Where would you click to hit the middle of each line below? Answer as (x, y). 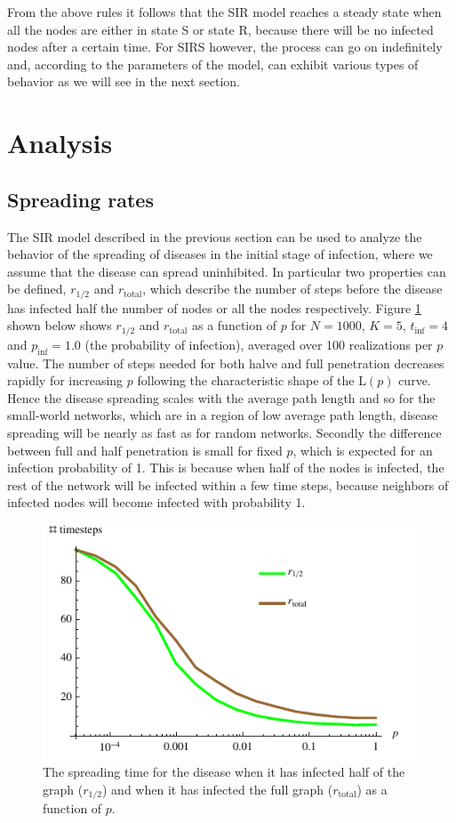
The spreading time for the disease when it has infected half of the (224, 772)
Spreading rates (80, 199)
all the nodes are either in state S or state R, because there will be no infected (220, 29)
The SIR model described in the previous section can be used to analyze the (215, 236)
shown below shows (60, 325)
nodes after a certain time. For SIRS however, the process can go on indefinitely (225, 47)
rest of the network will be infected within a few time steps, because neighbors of (228, 484)
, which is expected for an (363, 450)
